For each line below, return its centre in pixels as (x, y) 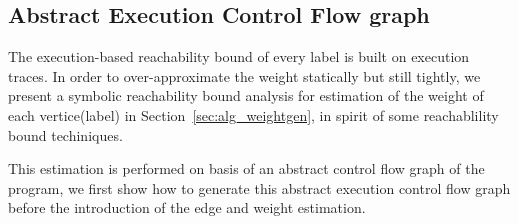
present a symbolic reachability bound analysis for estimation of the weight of (246, 95)
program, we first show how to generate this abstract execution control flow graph (259, 187)
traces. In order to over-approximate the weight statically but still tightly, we (244, 75)
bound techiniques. (65, 134)
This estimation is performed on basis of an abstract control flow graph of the (246, 168)
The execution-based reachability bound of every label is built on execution (239, 56)
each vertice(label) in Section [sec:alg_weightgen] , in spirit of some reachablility (253, 114)
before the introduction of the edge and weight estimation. (187, 207)
